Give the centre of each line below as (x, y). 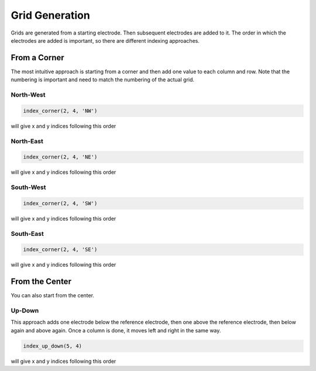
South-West (28, 187)
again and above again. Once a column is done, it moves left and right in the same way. (116, 330)
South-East (27, 233)
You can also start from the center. (53, 296)
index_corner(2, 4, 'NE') (60, 157)
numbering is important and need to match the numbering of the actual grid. (103, 80)
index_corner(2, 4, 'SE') (60, 250)
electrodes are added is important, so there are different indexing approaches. (105, 40)
